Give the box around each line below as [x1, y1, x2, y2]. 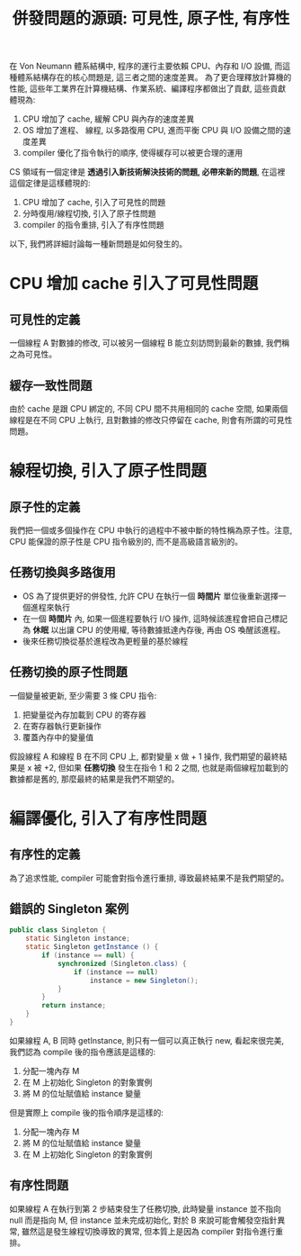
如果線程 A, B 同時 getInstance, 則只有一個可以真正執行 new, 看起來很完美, [9, 1035, 285, 1045]
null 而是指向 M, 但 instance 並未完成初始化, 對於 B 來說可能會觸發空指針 [9, 1215, 278, 1225]
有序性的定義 [9, 847, 81, 863]
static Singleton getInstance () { [25, 943, 159, 952]
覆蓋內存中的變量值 [22, 731, 94, 743]
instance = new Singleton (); [89, 976, 199, 985]
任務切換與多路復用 [9, 565, 116, 581]
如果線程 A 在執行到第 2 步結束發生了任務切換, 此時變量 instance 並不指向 [9, 1203, 281, 1214]
